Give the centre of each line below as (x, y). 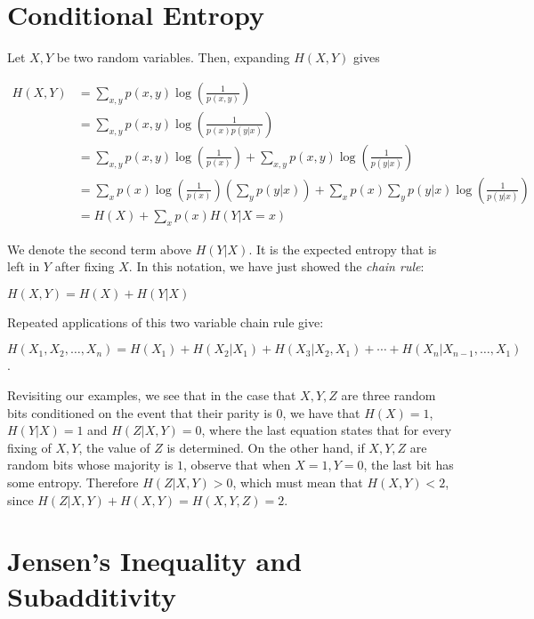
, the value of (114, 447)
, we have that (321, 412)
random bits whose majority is (90, 465)
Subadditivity (92, 595)
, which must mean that (298, 482)
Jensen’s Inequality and (155, 561)
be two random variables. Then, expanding (173, 57)
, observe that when (237, 465)
